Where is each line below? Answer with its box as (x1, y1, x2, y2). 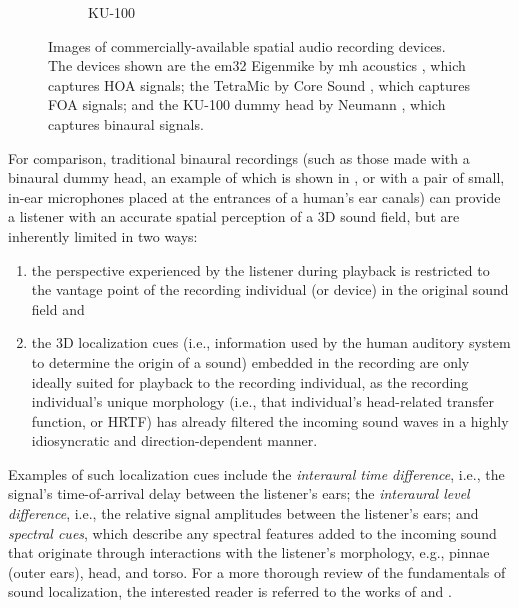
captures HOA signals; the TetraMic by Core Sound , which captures (48, 74, 471, 95)
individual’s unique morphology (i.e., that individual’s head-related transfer (31, 391, 494, 412)
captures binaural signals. (48, 113, 204, 134)
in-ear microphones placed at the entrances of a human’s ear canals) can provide (8, 186, 501, 207)
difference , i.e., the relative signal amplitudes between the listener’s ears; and (8, 503, 479, 524)
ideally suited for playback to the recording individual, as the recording (31, 371, 469, 392)
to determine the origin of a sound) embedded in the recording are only (31, 351, 470, 372)
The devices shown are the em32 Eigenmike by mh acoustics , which (48, 55, 466, 76)
